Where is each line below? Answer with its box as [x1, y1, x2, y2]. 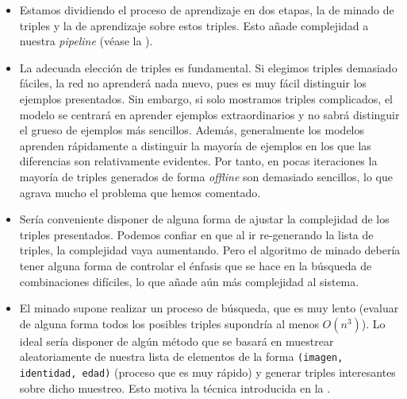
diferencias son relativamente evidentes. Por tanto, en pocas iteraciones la [19, 153, 378, 169]
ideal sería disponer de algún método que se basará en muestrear [19, 332, 334, 349]
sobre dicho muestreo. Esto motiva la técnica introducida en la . [19, 379, 331, 396]
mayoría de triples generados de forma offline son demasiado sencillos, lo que [19, 168, 393, 184]
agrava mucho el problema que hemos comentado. [19, 184, 261, 200]
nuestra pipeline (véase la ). [19, 33, 153, 49]
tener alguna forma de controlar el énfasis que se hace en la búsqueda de [19, 257, 372, 273]
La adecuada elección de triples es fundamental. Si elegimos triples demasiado [19, 59, 397, 76]
